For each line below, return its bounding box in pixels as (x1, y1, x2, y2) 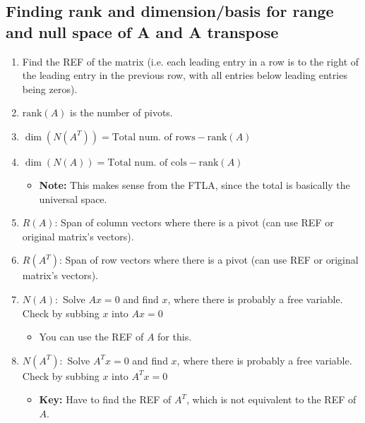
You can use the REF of (39, 329, 144, 344)
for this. (157, 329, 192, 344)
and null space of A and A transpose (6, 20, 279, 42)
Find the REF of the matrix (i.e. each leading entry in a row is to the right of (22, 54, 359, 68)
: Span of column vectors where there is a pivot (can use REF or (54, 215, 334, 230)
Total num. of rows (112, 132, 196, 142)
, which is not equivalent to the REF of (186, 392, 357, 407)
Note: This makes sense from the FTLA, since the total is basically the (39, 177, 350, 192)
